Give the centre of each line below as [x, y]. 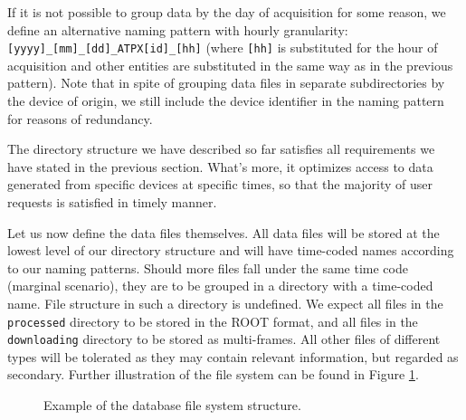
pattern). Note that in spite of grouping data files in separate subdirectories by [226, 83]
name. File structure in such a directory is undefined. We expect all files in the [225, 303]
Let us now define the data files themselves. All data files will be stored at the [223, 232]
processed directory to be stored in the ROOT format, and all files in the [213, 321]
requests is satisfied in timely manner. [112, 202]
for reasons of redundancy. [80, 118]
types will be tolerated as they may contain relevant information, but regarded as [233, 356]
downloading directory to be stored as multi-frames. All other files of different [224, 339]
